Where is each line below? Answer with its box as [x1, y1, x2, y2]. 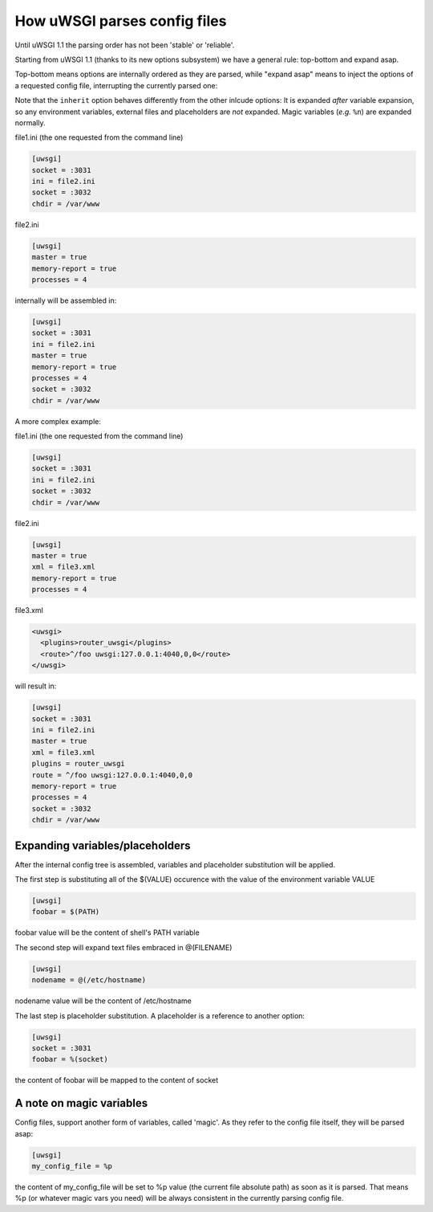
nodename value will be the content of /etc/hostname [14, 996, 192, 1006]
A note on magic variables [14, 1096, 148, 1110]
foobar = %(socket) [31, 1055, 108, 1064]
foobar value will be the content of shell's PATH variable [14, 928, 200, 937]
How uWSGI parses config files [14, 12, 227, 30]
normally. [14, 117, 46, 128]
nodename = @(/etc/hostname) [31, 976, 147, 985]
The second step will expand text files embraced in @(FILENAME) [14, 942, 233, 952]
